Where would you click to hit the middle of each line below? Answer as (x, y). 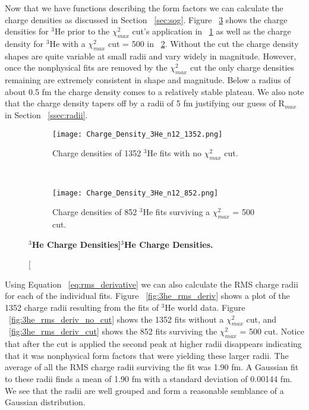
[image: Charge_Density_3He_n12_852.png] (135, 193)
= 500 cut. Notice (272, 331)
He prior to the (82, 31)
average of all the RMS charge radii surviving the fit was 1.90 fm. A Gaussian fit (152, 367)
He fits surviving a (176, 212)
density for (24, 43)
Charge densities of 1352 (97, 153)
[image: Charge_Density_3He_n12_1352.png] (138, 134)
